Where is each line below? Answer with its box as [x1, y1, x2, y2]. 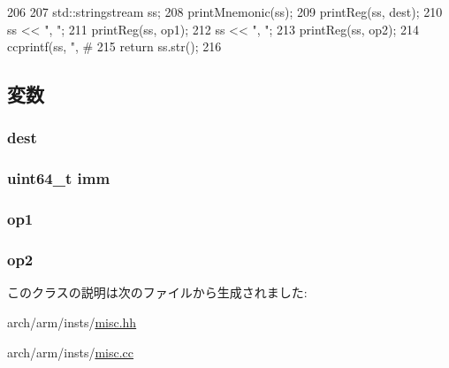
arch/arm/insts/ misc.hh [7, 312, 137, 331]
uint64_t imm [7, 167, 110, 189]
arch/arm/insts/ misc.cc [7, 342, 134, 361]
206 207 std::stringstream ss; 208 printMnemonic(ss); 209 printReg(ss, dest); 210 [7, 3, 443, 20]
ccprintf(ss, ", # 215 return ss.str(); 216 [7, 37, 222, 56]
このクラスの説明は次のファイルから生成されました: [7, 283, 308, 302]
